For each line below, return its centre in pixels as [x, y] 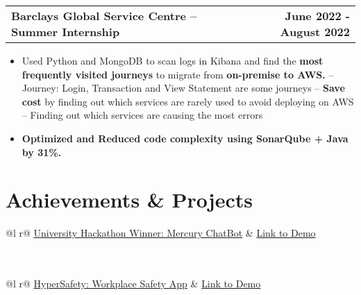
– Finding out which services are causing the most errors [142, 115]
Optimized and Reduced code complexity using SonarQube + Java [185, 138]
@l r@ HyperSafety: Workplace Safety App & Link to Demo [133, 284]
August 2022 [315, 32]
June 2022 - [317, 16]
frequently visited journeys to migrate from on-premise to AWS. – [178, 74]
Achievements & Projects [129, 200]
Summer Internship [66, 32]
